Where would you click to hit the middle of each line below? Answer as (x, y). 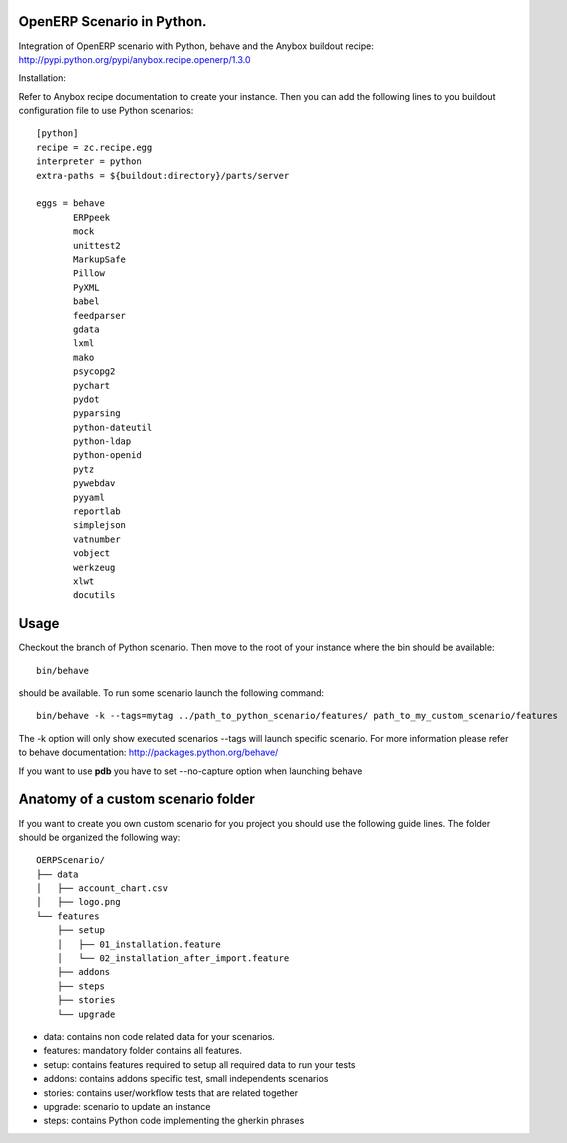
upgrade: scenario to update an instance (127, 1106)
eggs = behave (70, 203)
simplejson (100, 525)
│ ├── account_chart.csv (102, 888)
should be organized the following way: (99, 837)
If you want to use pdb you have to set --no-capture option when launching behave (190, 771)
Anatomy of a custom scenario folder (136, 799)
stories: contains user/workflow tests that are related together (171, 1092)
